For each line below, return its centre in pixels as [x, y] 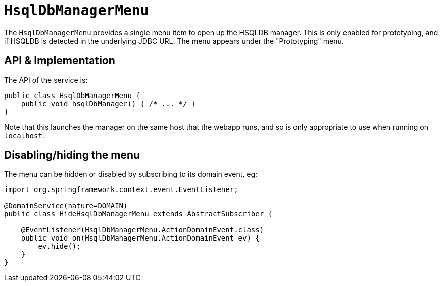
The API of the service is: [46, 80]
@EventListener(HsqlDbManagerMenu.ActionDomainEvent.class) [142, 230]
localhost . [24, 135]
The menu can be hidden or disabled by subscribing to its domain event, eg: [131, 174]
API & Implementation [60, 61]
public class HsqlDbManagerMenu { [72, 95]
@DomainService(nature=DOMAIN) [66, 206]
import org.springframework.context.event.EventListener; [121, 190]
